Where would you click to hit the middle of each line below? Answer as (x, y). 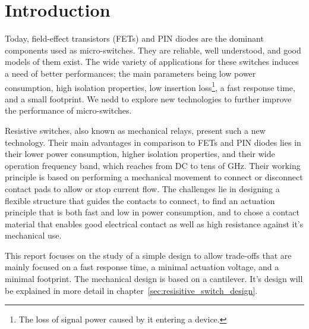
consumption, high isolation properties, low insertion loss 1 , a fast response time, (150, 86)
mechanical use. (33, 235)
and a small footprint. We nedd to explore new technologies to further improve (148, 98)
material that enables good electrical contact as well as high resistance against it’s (154, 223)
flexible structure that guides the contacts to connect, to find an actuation (140, 200)
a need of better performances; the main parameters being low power (130, 73)
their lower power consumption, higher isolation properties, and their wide (140, 154)
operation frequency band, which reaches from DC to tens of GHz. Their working (153, 165)
